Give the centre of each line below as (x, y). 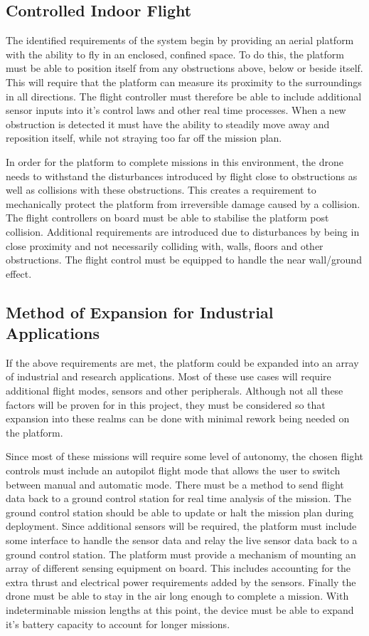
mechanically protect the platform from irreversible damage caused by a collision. (183, 203)
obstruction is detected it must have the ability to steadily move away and (168, 124)
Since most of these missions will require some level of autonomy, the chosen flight (185, 456)
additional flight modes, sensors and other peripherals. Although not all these (175, 391)
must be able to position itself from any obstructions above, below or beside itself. (184, 68)
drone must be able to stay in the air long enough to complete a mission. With (177, 596)
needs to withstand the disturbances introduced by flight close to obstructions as (182, 176)
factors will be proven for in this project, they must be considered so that (166, 404)
